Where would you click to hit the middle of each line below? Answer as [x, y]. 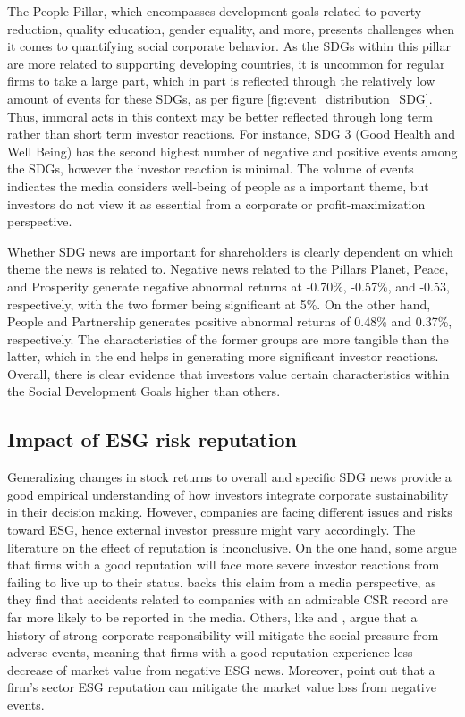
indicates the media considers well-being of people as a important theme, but [218, 186]
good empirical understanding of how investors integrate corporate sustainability [228, 494]
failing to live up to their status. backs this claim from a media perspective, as [222, 582]
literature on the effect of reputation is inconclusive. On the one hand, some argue [232, 547]
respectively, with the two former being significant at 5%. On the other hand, [219, 304]
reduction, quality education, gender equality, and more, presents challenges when [231, 28]
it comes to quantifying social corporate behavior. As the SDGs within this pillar [229, 46]
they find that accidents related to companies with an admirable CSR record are [228, 599]
